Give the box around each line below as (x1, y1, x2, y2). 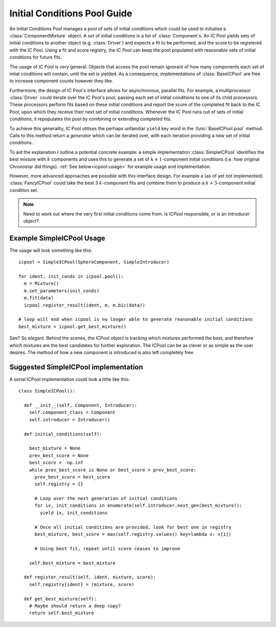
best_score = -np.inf (29, 460, 84, 466)
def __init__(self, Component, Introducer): (24, 402, 137, 408)
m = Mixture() (24, 280, 59, 287)
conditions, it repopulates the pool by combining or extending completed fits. (9, 116, 172, 122)
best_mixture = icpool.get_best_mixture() (18, 323, 127, 330)
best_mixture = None (29, 445, 81, 451)
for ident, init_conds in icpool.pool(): (18, 274, 124, 279)
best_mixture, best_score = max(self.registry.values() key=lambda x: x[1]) (34, 531, 232, 537)
